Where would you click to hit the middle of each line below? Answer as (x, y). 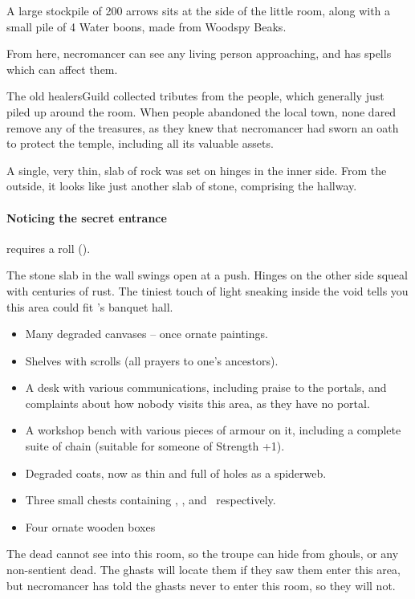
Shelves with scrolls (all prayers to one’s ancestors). (152, 360)
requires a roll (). (49, 248)
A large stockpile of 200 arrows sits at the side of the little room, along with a (199, 10)
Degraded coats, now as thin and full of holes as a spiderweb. (176, 473)
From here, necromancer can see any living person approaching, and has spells (199, 53)
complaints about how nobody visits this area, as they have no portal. (197, 403)
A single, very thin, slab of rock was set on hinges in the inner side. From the (197, 170)
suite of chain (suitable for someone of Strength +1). (155, 446)
